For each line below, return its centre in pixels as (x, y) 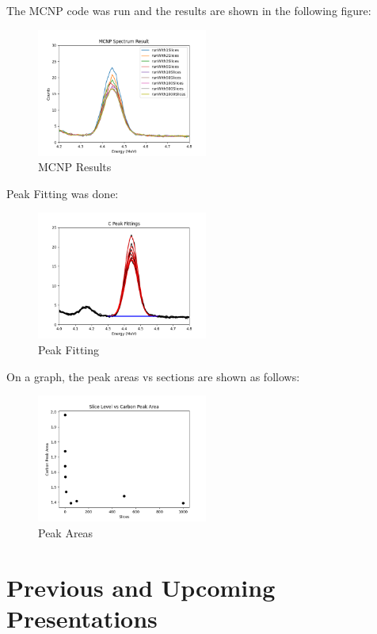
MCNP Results (75, 167)
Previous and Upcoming (141, 587)
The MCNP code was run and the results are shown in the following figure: (189, 10)
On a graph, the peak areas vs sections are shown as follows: (153, 376)
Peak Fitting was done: (63, 193)
